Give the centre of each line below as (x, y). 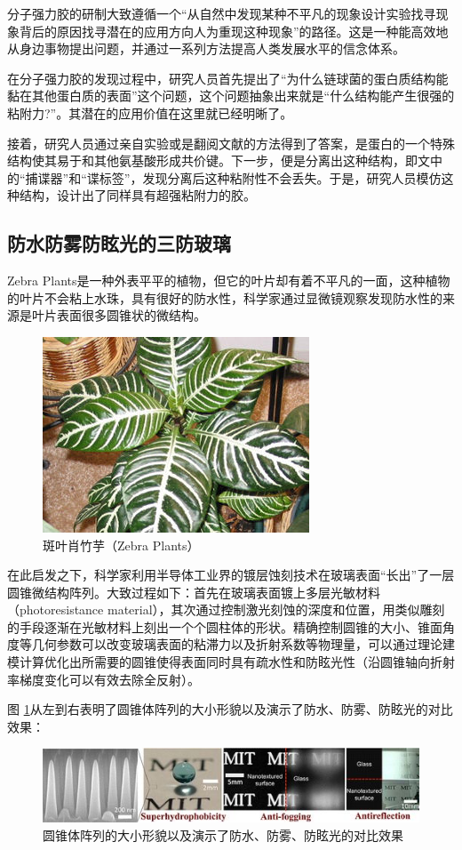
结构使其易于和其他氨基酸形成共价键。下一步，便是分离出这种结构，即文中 (225, 160)
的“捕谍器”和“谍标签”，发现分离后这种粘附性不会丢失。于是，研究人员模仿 (224, 177)
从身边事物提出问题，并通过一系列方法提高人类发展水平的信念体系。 (206, 48)
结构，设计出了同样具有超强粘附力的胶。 (137, 195)
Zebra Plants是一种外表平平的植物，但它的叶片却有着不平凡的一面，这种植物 (229, 281)
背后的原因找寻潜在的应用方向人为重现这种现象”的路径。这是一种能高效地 (234, 31)
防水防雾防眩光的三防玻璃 (119, 243)
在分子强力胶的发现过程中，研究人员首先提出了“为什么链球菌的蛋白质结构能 (228, 78)
